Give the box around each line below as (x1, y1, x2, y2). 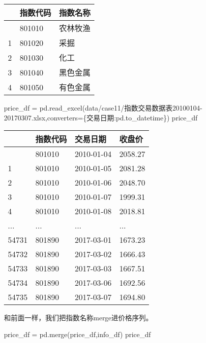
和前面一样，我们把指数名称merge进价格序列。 (4, 312, 153, 323)
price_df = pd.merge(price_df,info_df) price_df (4, 329, 151, 339)
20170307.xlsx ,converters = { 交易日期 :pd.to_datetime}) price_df (4, 112, 198, 122)
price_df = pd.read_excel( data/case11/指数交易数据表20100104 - (4, 103, 203, 113)
